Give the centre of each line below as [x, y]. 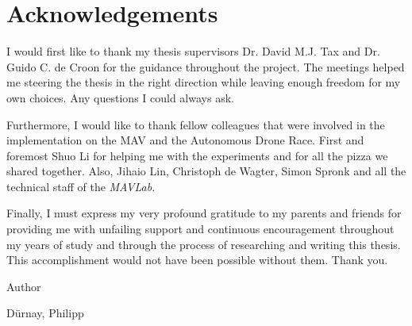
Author [24, 286]
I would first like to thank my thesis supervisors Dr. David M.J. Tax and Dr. [193, 51]
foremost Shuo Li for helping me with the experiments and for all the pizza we [197, 155]
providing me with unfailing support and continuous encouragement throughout [200, 229]
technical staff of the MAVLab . [81, 186]
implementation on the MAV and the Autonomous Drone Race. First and [185, 140]
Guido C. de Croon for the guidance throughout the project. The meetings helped [206, 66]
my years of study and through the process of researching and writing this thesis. [204, 244]
